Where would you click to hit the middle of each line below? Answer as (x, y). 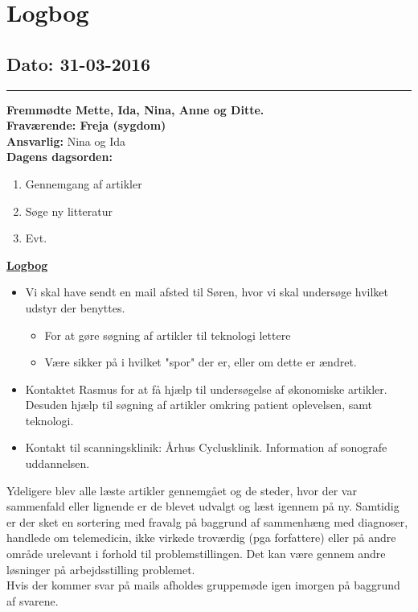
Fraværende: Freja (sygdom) (86, 125)
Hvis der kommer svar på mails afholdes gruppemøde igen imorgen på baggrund (203, 585)
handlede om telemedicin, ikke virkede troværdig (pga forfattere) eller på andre (201, 538)
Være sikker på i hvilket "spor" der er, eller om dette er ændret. (201, 362)
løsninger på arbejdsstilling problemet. (101, 569)
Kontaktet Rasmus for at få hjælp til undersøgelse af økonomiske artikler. (206, 389)
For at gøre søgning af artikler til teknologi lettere (168, 335)
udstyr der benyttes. (75, 307)
